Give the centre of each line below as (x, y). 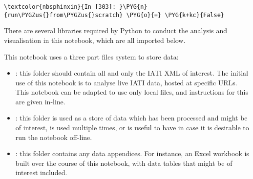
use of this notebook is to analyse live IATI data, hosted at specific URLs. (126, 82)
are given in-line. (40, 101)
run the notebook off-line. (54, 137)
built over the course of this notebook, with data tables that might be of (124, 163)
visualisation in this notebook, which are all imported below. (95, 40)
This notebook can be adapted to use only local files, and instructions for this (132, 92)
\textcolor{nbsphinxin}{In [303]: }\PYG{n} (76, 7)
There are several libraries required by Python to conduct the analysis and (116, 30)
